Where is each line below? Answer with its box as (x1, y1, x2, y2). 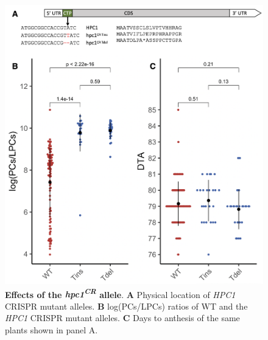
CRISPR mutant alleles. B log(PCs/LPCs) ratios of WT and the (5, 299, 248, 312)
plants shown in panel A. (5, 324, 98, 336)
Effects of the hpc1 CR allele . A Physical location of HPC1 (5, 286, 236, 300)
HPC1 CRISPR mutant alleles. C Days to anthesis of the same (5, 311, 240, 324)
